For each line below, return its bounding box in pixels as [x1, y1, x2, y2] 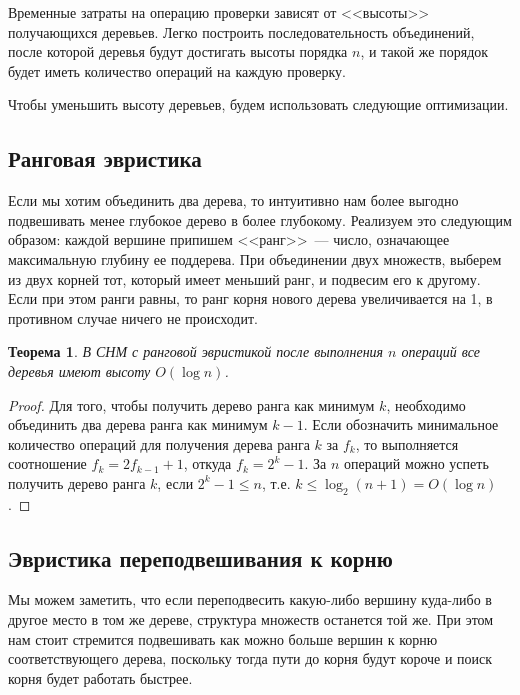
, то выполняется [355, 433, 459, 454]
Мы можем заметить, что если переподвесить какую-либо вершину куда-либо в [8, 589, 492, 610]
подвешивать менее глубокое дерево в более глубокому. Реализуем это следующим [8, 209, 512, 230]
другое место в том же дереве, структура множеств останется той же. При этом [8, 609, 494, 630]
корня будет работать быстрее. [8, 667, 193, 688]
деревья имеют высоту [8, 360, 151, 381]
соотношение [8, 453, 87, 474]
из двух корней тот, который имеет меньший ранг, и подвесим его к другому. [8, 268, 481, 289]
